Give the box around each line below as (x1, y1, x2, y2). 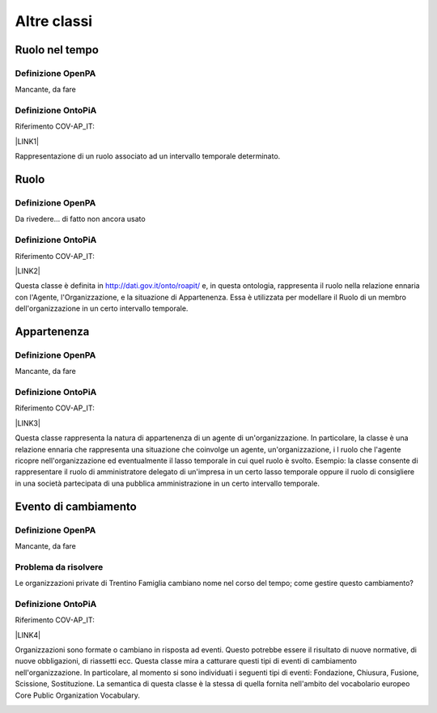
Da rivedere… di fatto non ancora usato (15, 214, 146, 224)
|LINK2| (15, 265, 40, 275)
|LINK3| (15, 418, 40, 428)
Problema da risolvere (15, 561, 104, 572)
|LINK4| (15, 630, 40, 639)
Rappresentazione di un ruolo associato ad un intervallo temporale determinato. (15, 151, 281, 161)
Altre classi (15, 12, 93, 30)
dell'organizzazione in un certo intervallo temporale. (15, 303, 189, 313)
